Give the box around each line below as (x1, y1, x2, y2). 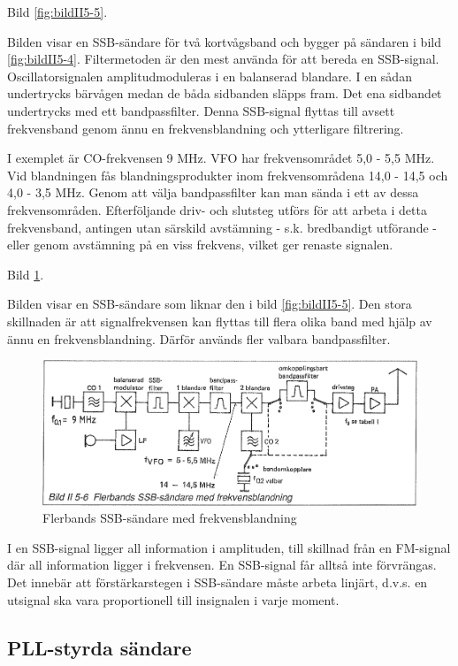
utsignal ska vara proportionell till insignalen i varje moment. (7, 590, 340, 609)
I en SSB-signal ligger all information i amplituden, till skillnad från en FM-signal (7, 538, 451, 556)
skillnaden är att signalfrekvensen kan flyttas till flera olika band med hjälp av (7, 311, 432, 330)
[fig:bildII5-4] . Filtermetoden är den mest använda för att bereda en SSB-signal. (7, 50, 439, 68)
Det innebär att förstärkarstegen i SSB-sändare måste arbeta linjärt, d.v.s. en (7, 573, 428, 591)
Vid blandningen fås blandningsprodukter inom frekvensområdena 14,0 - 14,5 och (7, 165, 448, 184)
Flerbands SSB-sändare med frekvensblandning (42, 509, 297, 527)
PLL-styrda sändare (7, 633, 192, 661)
